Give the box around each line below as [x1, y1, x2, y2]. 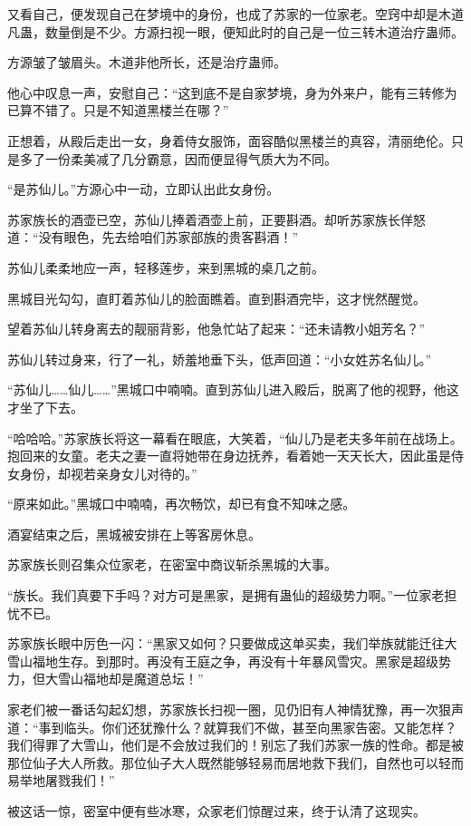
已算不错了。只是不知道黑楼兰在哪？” [7, 101, 229, 120]
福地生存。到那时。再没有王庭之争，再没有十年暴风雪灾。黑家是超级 [32, 651, 438, 670]
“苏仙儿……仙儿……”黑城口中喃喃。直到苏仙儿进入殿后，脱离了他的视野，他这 [7, 380, 459, 399]
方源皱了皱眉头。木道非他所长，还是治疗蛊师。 [7, 53, 286, 72]
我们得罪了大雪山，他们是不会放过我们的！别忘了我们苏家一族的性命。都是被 [7, 735, 464, 754]
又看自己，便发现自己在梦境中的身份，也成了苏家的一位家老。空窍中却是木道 [7, 5, 464, 23]
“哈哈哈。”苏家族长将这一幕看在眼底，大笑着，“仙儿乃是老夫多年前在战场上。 [7, 428, 463, 447]
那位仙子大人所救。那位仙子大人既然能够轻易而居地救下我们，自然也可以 [7, 753, 438, 772]
